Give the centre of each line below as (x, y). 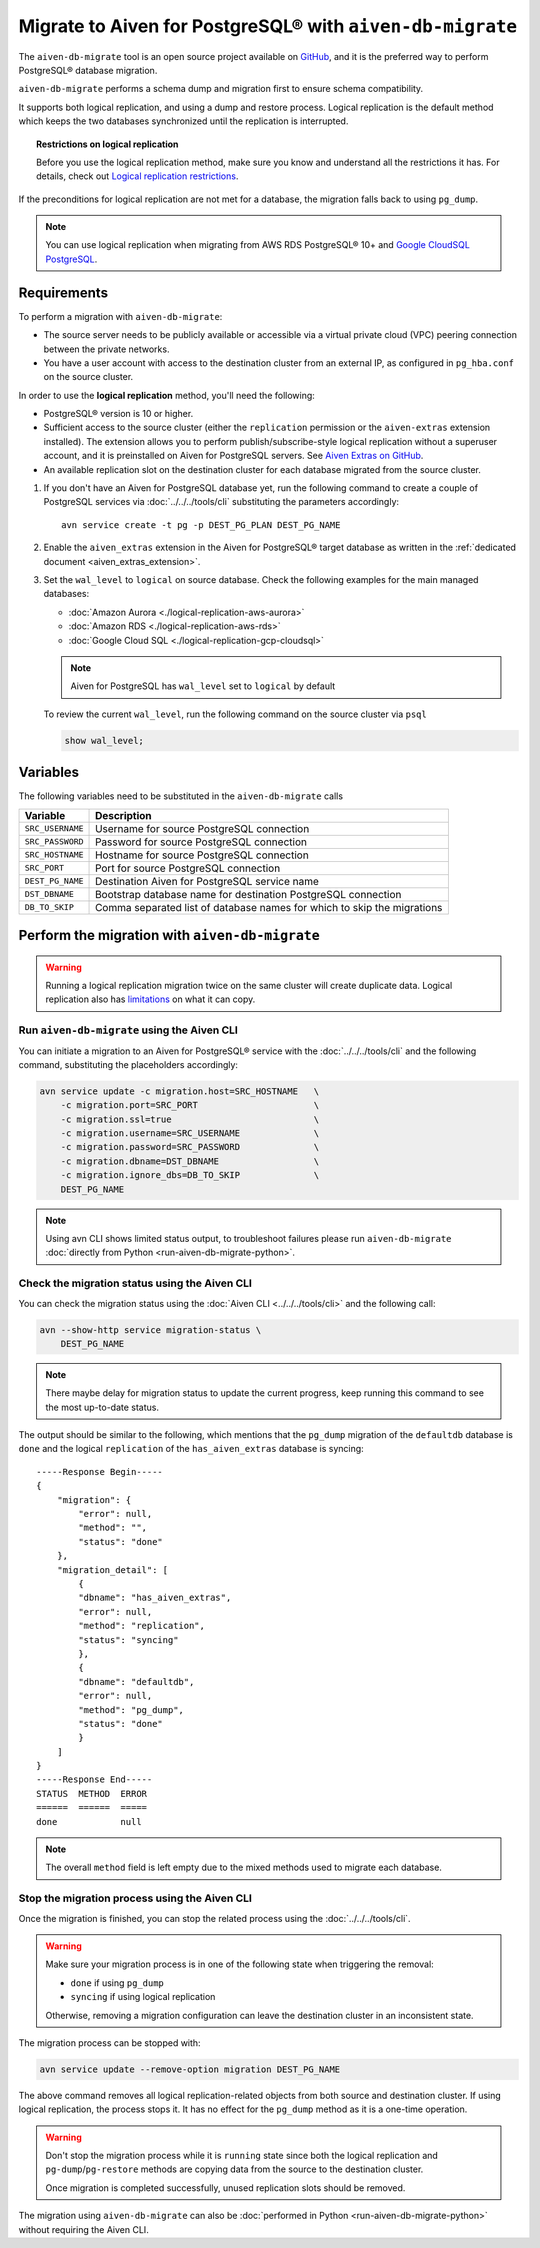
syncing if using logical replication (143, 1997)
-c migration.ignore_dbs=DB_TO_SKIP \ (190, 1175)
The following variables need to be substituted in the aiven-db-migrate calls (181, 796)
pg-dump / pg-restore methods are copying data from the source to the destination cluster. (234, 2169)
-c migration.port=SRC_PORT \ (190, 1105)
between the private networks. (106, 349)
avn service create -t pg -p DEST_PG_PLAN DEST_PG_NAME (201, 524)
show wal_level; (104, 740)
